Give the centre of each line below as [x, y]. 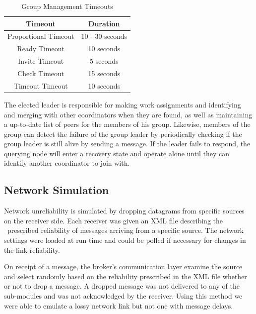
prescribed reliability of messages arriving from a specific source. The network [125, 230]
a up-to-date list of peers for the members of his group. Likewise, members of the [127, 124]
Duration [104, 23]
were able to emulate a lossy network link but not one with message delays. [119, 305]
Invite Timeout [41, 61]
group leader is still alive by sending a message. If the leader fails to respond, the [127, 144]
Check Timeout [41, 73]
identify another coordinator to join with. [67, 163]
